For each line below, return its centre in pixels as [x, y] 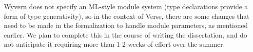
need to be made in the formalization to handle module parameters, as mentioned [126, 25]
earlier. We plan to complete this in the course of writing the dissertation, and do [126, 34]
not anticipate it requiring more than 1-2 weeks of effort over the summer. [115, 44]
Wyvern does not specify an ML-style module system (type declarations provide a [126, 6]
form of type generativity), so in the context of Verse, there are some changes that [127, 16]
